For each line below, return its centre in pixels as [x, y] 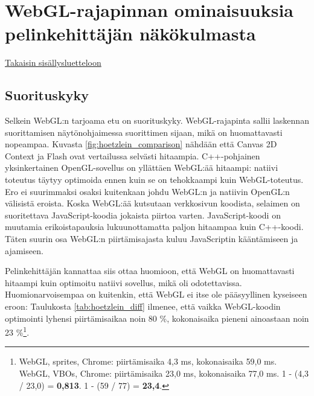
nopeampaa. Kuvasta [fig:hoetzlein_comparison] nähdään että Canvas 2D [141, 144]
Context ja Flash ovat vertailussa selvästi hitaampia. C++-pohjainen [133, 155]
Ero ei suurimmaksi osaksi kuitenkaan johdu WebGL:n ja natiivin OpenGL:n [147, 191]
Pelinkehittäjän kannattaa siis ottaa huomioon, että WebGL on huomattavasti [150, 271]
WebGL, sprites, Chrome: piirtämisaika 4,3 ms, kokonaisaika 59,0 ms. [148, 361]
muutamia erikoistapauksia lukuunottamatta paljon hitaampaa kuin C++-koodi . [154, 227]
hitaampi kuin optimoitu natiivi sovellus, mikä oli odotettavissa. [123, 282]
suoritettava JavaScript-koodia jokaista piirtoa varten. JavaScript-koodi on [143, 215]
